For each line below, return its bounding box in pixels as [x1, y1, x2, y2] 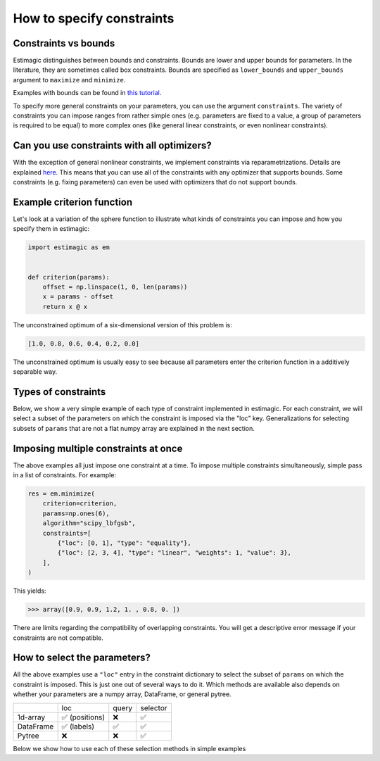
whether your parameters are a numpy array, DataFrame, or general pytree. [13, 690, 232, 698]
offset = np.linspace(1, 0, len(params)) [42, 282, 188, 291]
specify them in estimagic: [13, 225, 89, 233]
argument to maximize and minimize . [13, 75, 126, 84]
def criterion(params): [27, 273, 110, 281]
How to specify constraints [13, 11, 175, 26]
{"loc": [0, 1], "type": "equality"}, [57, 539, 191, 547]
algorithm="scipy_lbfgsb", [42, 520, 137, 527]
